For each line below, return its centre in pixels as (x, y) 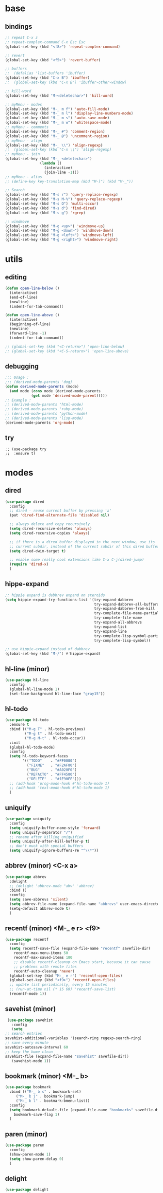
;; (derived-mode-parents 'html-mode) (44, 404)
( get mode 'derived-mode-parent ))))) (69, 395)
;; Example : (18, 400)
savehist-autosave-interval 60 (37, 1047)
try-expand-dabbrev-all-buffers (127, 604)
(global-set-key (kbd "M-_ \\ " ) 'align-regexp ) (54, 145)
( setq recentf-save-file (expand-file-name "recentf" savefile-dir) (80, 949)
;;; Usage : (17, 378)
